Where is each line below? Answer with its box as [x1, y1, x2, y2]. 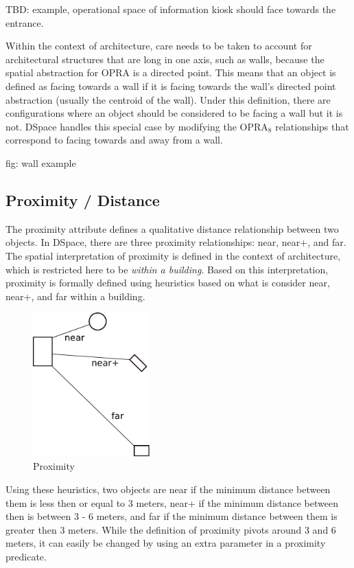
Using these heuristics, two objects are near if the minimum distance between [5, 481, 331, 496]
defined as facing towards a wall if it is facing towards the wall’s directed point [5, 78, 336, 93]
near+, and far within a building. [5, 288, 145, 303]
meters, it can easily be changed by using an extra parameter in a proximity [5, 536, 326, 550]
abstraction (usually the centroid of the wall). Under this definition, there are [5, 92, 331, 106]
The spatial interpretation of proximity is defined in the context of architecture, [5, 248, 341, 262]
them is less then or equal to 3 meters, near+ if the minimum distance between [5, 495, 338, 510]
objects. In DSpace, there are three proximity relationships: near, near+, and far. [5, 235, 346, 249]
